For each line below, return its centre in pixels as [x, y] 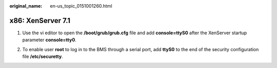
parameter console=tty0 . [49, 40]
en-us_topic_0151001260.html [81, 6]
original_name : [26, 6]
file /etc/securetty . [43, 57]
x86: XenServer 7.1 [40, 20]
